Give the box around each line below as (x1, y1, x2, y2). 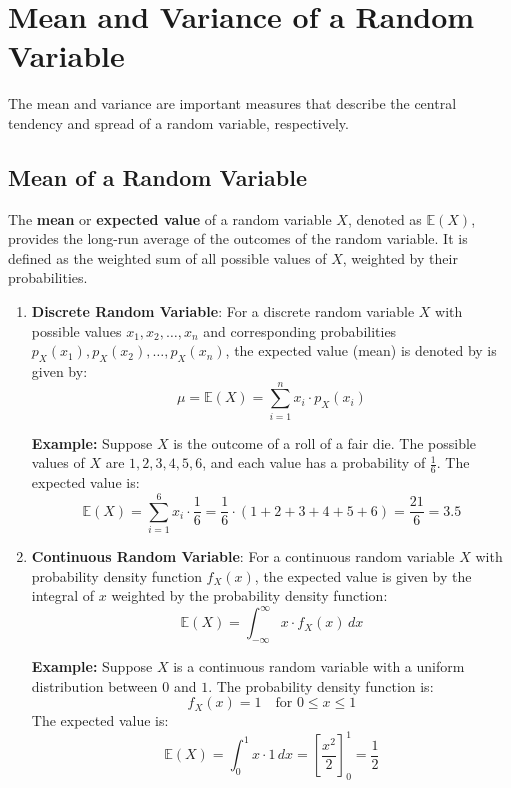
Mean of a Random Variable (8, 161, 307, 192)
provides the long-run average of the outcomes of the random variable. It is (8, 228, 468, 249)
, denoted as (347, 208, 422, 229)
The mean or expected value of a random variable (8, 208, 332, 229)
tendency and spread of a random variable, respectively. (8, 112, 349, 133)
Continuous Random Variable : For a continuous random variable (31, 545, 455, 566)
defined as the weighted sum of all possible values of (8, 247, 327, 268)
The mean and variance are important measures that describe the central (8, 93, 457, 114)
